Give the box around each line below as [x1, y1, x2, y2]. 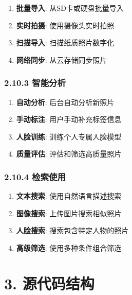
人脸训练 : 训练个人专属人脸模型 [16, 131, 122, 142]
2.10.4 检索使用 [4, 170, 66, 183]
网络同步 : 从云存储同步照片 [16, 54, 107, 65]
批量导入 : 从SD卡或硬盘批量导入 [16, 3, 124, 13]
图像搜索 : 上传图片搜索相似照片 [16, 207, 122, 218]
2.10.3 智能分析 [4, 76, 66, 89]
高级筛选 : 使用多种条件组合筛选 [16, 242, 122, 253]
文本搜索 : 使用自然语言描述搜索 [16, 190, 122, 201]
